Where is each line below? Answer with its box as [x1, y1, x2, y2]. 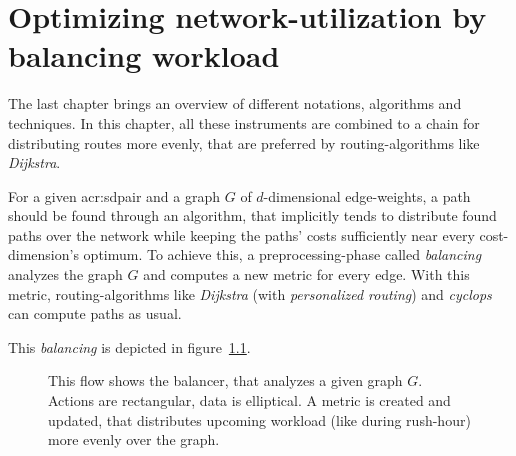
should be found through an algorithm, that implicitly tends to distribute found [8, 205, 497, 226]
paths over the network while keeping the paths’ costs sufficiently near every [8, 224, 475, 245]
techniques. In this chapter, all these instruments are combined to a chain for [8, 112, 480, 133]
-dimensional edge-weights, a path [263, 185, 471, 206]
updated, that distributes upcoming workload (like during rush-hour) [48, 409, 471, 430]
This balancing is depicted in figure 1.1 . [8, 336, 251, 357]
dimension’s [8, 244, 79, 265]
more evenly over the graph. [48, 429, 220, 450]
